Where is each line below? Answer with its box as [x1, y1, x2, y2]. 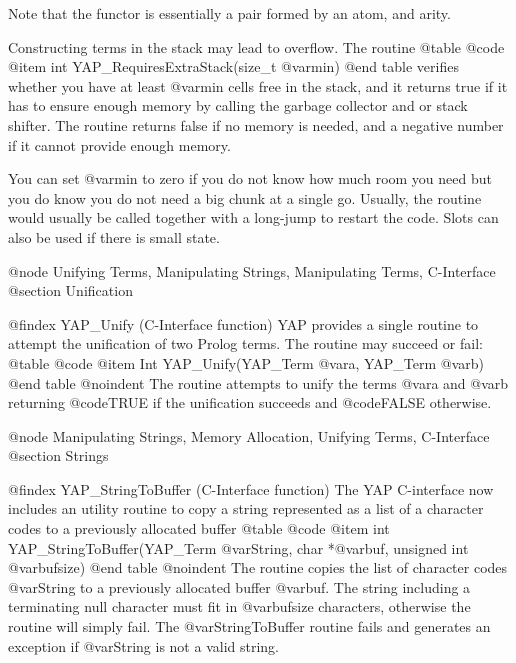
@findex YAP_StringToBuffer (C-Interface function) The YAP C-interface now [8, 478, 494, 499]
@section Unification [8, 280, 133, 301]
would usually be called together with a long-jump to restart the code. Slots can [8, 207, 499, 228]
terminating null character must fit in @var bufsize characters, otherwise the [8, 596, 471, 617]
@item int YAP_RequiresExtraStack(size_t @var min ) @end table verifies [8, 56, 459, 77]
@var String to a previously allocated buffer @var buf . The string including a [8, 576, 471, 597]
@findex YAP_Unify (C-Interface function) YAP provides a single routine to [8, 313, 479, 334]
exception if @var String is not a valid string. [8, 635, 279, 656]
